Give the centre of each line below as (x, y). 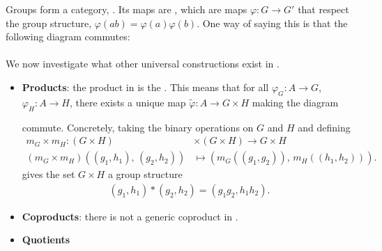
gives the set (48, 174)
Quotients (46, 240)
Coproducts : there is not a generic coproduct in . (130, 216)
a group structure (145, 174)
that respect (323, 9)
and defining (324, 127)
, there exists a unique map (128, 102)
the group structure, (49, 23)
